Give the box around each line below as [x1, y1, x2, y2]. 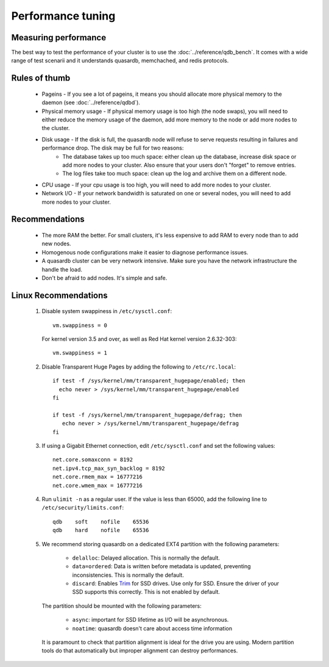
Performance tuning [11, 9, 116, 23]
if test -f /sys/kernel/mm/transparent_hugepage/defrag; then [52, 411, 242, 418]
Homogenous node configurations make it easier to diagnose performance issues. [41, 248, 249, 256]
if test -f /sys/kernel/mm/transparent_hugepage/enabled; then [52, 377, 246, 384]
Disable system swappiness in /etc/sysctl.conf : [41, 308, 172, 315]
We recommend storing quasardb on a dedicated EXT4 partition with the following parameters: [41, 540, 280, 547]
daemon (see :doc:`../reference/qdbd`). [41, 99, 140, 106]
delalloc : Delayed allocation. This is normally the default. [72, 554, 221, 561]
